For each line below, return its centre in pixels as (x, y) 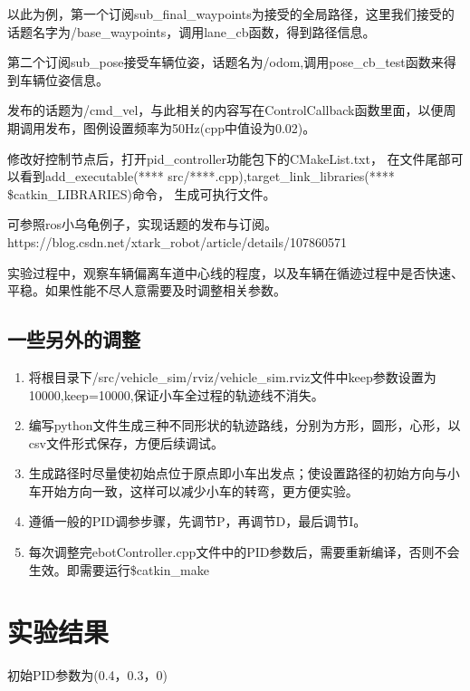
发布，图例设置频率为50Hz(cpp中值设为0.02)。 (180, 127)
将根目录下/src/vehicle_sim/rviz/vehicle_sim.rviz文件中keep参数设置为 (232, 376)
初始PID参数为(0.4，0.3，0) (87, 675)
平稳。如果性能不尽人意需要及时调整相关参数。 (147, 290)
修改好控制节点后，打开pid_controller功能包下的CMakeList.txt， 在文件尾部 (229, 158)
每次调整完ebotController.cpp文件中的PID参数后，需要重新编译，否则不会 (244, 552)
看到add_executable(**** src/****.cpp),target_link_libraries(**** (207, 176)
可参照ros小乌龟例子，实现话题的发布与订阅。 (143, 224)
